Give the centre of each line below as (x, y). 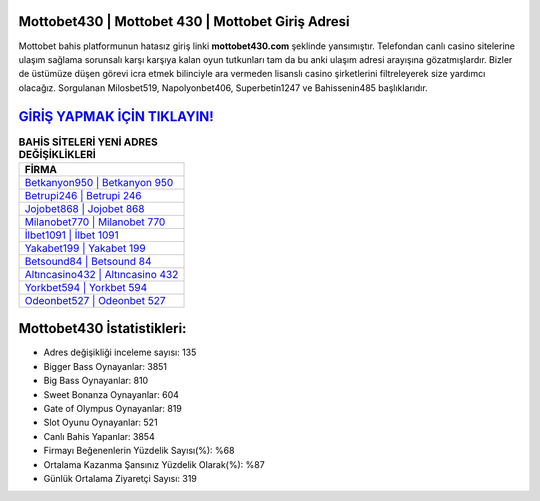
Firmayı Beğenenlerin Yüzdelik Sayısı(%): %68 (139, 451)
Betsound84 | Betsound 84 (88, 261)
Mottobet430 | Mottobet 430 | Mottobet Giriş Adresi (184, 21)
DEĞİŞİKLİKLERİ (57, 154)
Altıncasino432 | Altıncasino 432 (101, 274)
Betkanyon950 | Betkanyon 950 (99, 182)
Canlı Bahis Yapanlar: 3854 (99, 436)
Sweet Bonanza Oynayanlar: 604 (111, 394)
